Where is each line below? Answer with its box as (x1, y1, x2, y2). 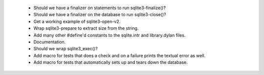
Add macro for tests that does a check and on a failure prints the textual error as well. (33, 53, 206, 58)
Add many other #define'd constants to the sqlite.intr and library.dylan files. (33, 32, 186, 38)
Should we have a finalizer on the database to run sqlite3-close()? (33, 12, 166, 18)
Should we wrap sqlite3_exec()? (33, 46, 98, 52)
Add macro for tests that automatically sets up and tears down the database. (33, 59, 188, 65)
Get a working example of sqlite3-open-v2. (33, 19, 121, 24)
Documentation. (33, 39, 66, 45)
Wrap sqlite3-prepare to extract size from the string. (33, 25, 139, 31)
